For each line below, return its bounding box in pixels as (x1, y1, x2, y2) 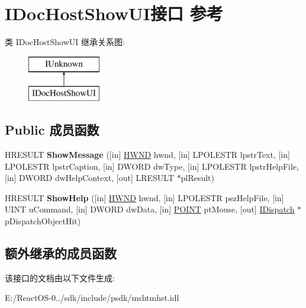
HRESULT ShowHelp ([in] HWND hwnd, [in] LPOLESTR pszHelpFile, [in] (5, 191, 284, 204)
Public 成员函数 (5, 120, 99, 139)
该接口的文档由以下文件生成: (5, 271, 115, 284)
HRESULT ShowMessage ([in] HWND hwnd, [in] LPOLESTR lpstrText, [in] (5, 148, 290, 161)
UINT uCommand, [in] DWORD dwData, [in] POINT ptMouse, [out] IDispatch (5, 203, 295, 215)
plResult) (181, 172, 215, 184)
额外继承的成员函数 (5, 244, 117, 262)
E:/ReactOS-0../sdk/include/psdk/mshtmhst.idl (5, 291, 179, 304)
